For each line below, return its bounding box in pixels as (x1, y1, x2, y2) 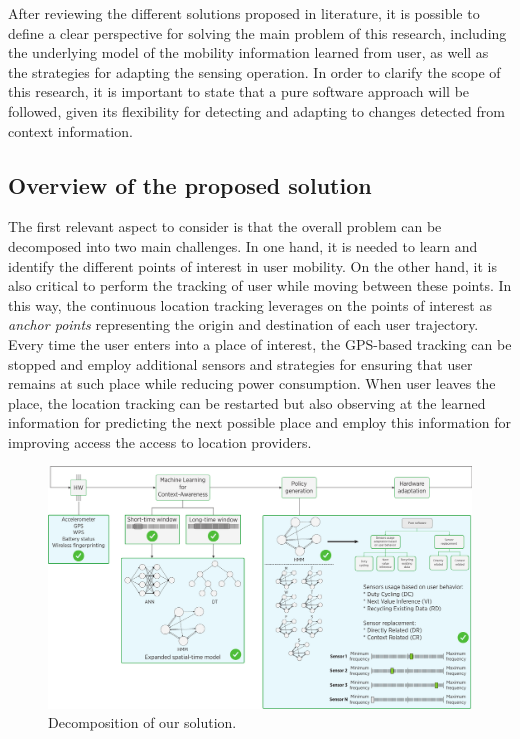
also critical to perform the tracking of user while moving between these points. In (8, 275, 512, 296)
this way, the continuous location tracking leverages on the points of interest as (8, 294, 492, 315)
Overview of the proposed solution (8, 169, 372, 200)
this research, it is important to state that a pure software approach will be (8, 81, 470, 102)
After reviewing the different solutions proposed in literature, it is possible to (8, 3, 480, 23)
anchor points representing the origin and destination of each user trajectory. (8, 314, 479, 335)
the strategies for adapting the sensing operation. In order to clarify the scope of (8, 61, 501, 82)
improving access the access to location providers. (8, 431, 312, 452)
